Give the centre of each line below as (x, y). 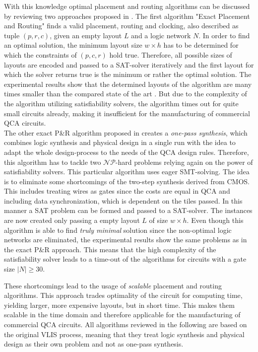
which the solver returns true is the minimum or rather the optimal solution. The (128, 74)
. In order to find (224, 35)
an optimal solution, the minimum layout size (73, 45)
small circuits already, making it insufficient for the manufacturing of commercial (127, 113)
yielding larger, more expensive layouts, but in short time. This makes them (119, 305)
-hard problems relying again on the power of (184, 162)
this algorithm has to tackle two (53, 162)
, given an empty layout (86, 35)
